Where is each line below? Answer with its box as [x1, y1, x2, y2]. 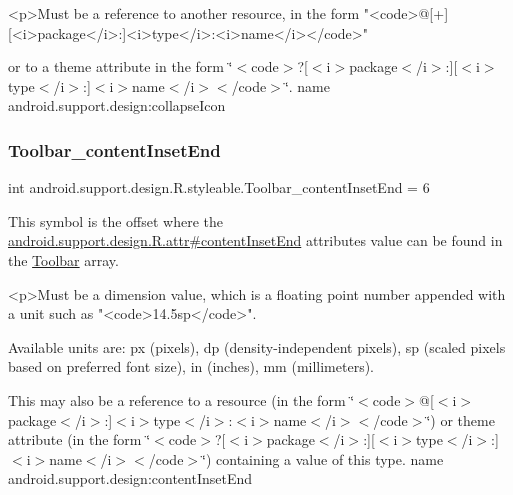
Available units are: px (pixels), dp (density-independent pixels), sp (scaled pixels [8, 336, 506, 357]
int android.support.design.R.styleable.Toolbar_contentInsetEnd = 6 [8, 177, 430, 198]
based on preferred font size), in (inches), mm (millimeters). [8, 356, 375, 377]
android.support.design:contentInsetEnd [8, 468, 253, 489]
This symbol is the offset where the [8, 210, 223, 231]
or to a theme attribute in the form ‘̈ [8, 56, 233, 77]
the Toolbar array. [8, 249, 119, 270]
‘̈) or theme [426, 409, 495, 430]
